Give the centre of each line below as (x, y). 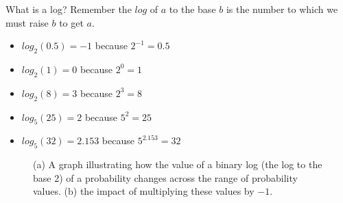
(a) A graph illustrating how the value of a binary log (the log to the (178, 164)
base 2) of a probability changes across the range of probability (165, 177)
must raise (27, 22)
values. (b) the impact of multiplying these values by (144, 191)
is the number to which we (282, 9)
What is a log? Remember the (69, 9)
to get (71, 22)
